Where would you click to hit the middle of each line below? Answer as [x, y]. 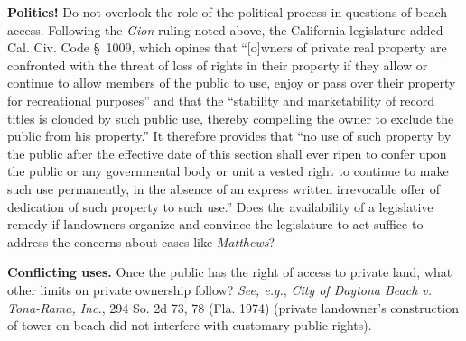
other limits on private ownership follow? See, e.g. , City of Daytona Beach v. [220, 289]
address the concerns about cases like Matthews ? [141, 241]
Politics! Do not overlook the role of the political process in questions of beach [228, 12]
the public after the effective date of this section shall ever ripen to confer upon [227, 153]
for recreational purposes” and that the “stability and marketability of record [221, 100]
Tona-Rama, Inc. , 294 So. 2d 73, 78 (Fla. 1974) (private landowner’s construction [233, 307]
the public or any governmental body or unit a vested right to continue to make [228, 171]
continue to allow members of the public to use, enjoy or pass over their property [232, 83]
